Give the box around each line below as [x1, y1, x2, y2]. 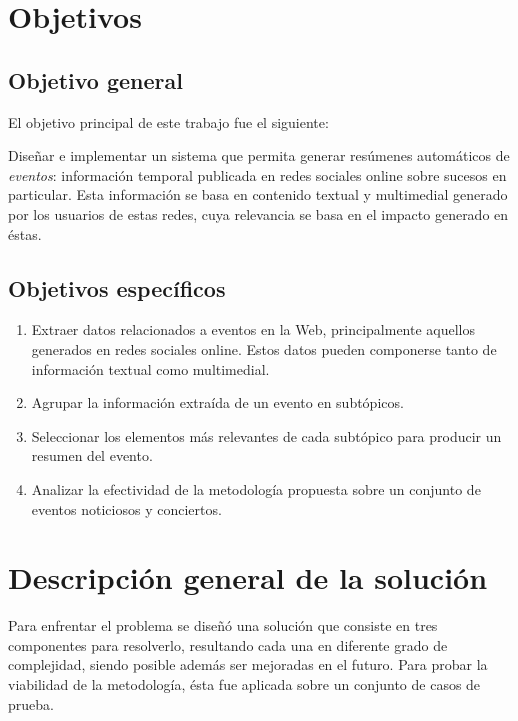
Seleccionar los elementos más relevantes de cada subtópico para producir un [31, 425, 502, 446]
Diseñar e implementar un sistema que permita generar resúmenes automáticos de [8, 145, 510, 166]
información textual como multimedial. [31, 358, 270, 379]
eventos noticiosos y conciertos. [31, 498, 222, 519]
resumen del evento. [31, 445, 153, 466]
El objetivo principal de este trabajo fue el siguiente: [8, 111, 329, 132]
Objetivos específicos [8, 272, 226, 303]
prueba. [8, 693, 54, 714]
